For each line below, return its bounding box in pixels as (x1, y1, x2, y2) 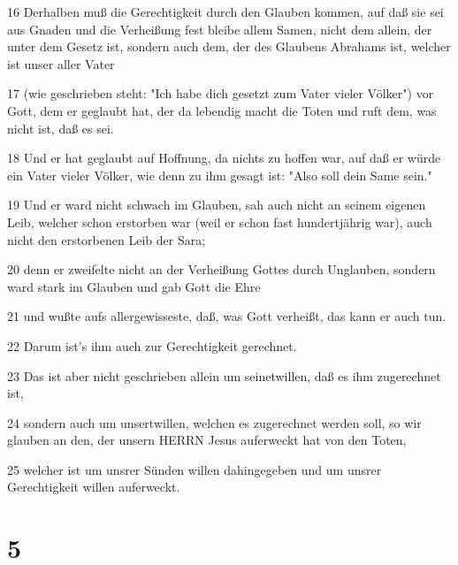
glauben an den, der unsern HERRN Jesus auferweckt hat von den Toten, (7, 431, 407, 449)
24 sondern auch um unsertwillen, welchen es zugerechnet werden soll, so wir (7, 413, 422, 431)
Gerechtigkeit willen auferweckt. (7, 477, 180, 496)
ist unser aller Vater (7, 54, 115, 73)
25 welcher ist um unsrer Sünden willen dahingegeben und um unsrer (7, 460, 382, 478)
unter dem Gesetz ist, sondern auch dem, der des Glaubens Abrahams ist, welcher (7, 37, 451, 56)
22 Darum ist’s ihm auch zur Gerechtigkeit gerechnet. (7, 336, 297, 355)
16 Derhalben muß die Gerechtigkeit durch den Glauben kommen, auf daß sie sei (7, 3, 444, 20)
